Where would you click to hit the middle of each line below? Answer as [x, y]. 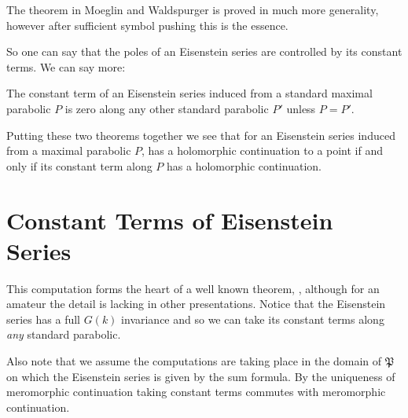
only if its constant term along [79, 165]
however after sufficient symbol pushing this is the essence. [147, 25]
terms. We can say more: [66, 66]
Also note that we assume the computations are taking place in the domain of [194, 361]
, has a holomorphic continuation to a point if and [263, 150]
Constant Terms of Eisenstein [170, 220]
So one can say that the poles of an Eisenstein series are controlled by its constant [204, 51]
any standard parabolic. [64, 334]
